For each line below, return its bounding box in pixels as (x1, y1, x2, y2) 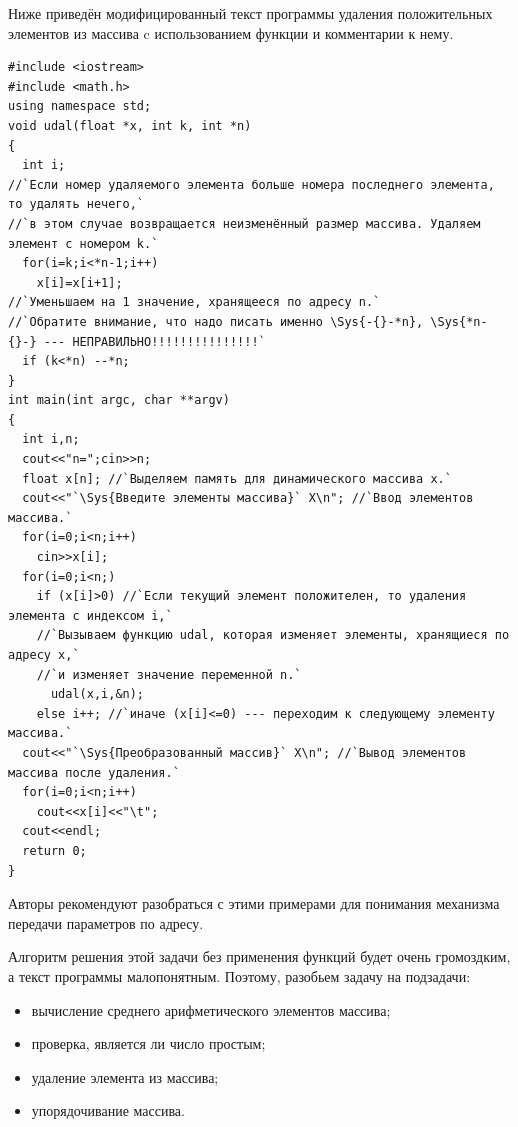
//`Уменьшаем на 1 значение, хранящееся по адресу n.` (8, 295, 381, 310)
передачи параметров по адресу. (8, 912, 204, 933)
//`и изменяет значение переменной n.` (36, 667, 302, 682)
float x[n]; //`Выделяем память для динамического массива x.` (22, 471, 452, 486)
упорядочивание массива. (31, 1100, 185, 1121)
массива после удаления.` (8, 765, 180, 780)
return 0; (22, 843, 87, 858)
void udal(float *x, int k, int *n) (8, 118, 252, 133)
